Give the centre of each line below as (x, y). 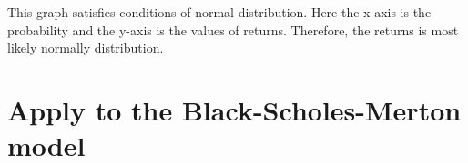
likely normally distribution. (86, 48)
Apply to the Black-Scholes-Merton (234, 109)
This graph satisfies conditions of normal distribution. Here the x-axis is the (219, 12)
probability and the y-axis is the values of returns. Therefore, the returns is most (233, 29)
